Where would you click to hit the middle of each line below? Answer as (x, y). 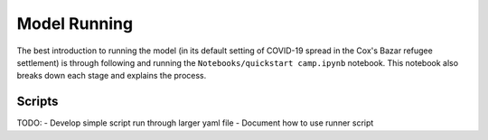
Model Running (75, 23)
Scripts (38, 102)
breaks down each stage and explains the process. (112, 76)
